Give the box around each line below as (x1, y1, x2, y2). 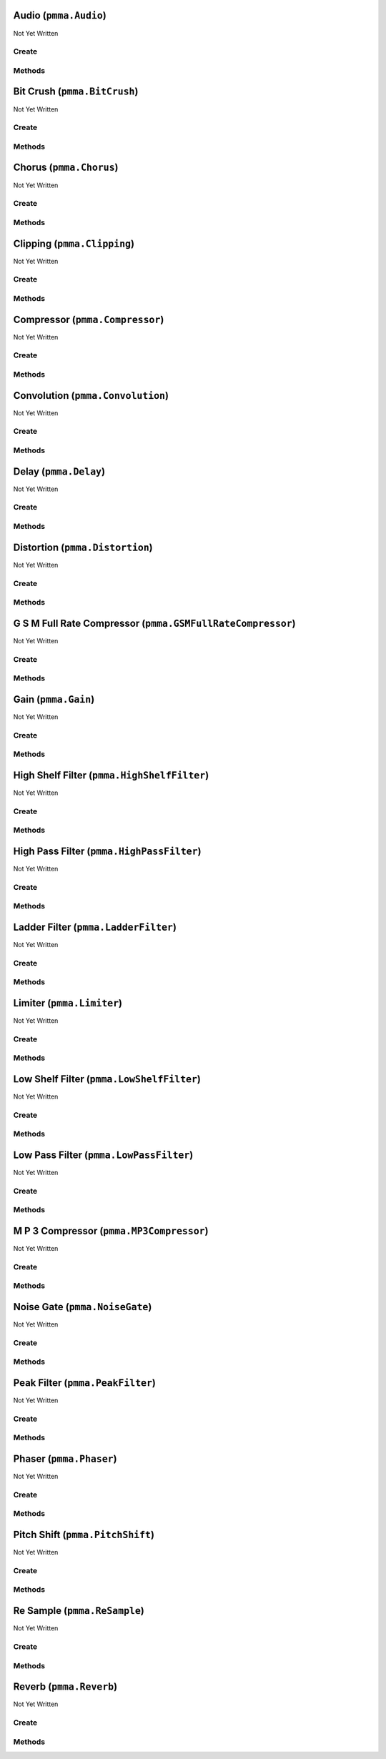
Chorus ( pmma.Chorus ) (13, 162, 119, 174)
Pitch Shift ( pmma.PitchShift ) (13, 1529, 155, 1541)
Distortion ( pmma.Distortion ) (13, 541, 153, 553)
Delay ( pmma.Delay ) (13, 465, 106, 477)
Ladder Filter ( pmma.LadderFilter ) (13, 921, 177, 933)
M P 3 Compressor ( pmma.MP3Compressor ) (13, 1224, 209, 1237)
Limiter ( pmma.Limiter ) (13, 997, 123, 1009)
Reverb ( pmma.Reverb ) (13, 1680, 118, 1693)
